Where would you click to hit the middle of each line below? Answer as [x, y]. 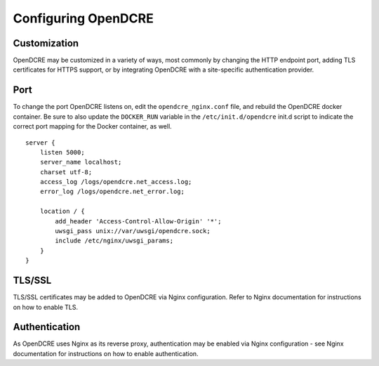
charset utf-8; [66, 172]
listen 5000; [62, 152]
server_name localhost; [81, 162]
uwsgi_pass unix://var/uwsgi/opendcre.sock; [133, 231]
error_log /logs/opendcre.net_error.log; [112, 192]
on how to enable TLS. [46, 307]
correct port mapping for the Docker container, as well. [92, 126]
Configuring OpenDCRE [83, 18]
